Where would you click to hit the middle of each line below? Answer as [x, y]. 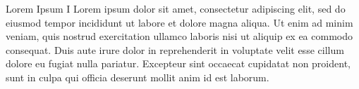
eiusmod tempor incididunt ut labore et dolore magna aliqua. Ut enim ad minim [179, 22]
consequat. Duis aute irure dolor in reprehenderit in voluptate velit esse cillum [175, 49]
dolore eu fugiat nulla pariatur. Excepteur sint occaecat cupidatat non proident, [178, 63]
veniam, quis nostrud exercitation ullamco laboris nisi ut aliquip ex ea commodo [179, 36]
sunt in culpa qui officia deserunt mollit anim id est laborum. [138, 77]
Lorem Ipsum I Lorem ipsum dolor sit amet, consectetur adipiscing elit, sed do [176, 8]
